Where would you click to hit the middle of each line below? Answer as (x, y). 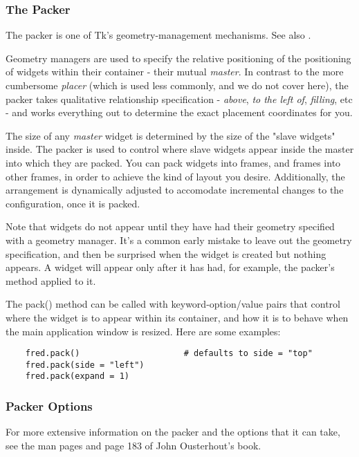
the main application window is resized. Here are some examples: (143, 331)
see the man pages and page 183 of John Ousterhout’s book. (134, 445)
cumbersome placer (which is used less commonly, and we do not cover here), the (177, 85)
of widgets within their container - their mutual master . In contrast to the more (175, 72)
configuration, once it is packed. (73, 203)
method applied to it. (51, 280)
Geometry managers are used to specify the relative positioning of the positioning (178, 58)
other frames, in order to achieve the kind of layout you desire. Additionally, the (175, 176)
